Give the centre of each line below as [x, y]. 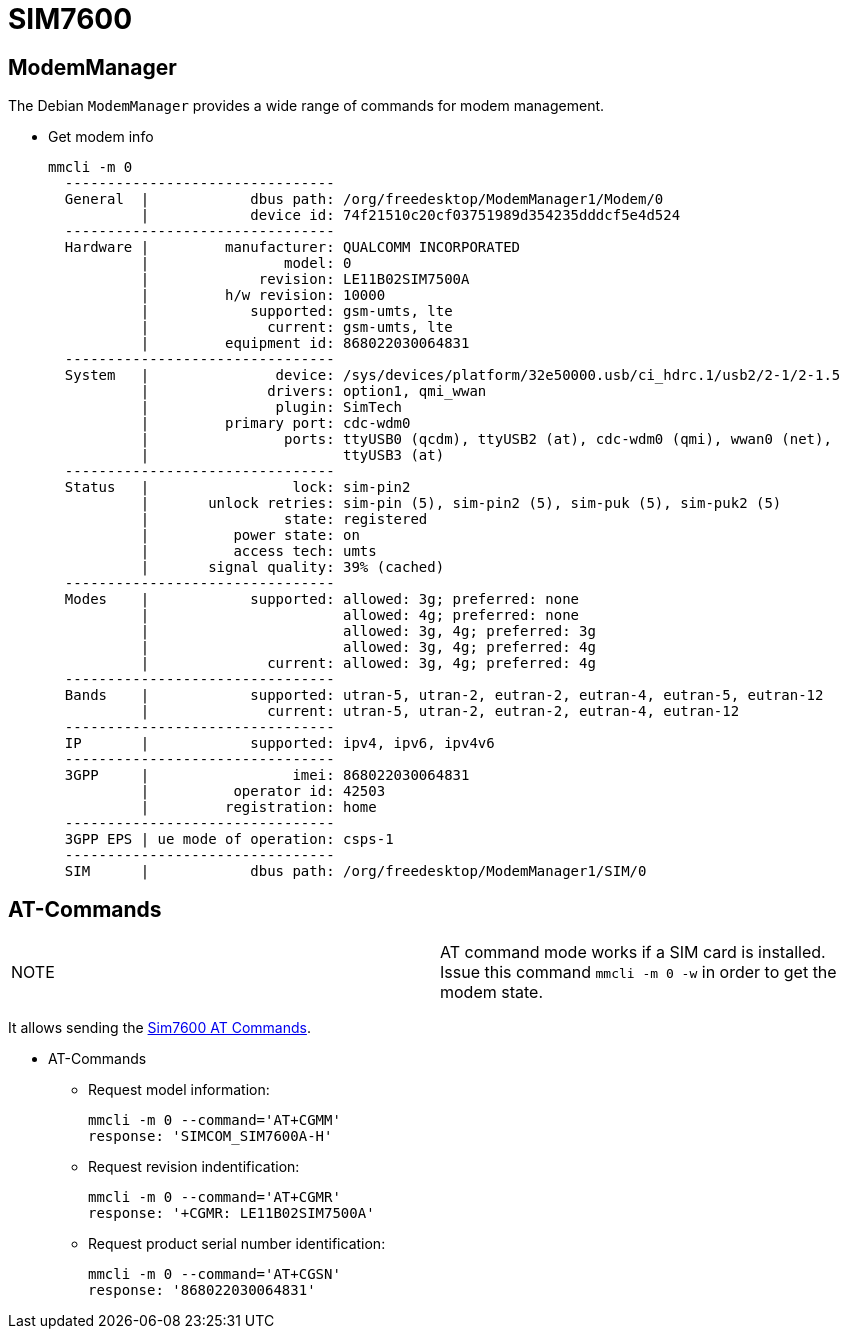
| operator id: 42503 [263, 791]
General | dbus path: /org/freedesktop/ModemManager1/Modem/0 [364, 199]
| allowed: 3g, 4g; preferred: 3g [368, 631]
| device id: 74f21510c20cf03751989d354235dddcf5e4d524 [410, 215]
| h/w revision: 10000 [263, 295]
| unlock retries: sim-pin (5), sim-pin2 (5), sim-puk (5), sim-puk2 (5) [461, 503]
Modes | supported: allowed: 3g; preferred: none [322, 599]
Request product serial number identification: [237, 1244]
